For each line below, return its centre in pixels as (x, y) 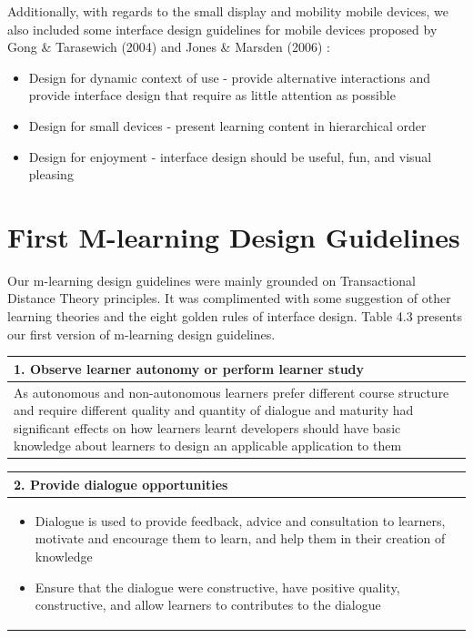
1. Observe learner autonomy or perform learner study (189, 368)
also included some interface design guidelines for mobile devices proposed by (222, 29)
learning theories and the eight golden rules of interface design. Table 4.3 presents (235, 316)
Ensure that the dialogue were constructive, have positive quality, (217, 587)
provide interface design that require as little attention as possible (212, 95)
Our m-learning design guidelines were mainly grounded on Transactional (211, 280)
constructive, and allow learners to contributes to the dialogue (208, 605)
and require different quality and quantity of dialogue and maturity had (214, 410)
